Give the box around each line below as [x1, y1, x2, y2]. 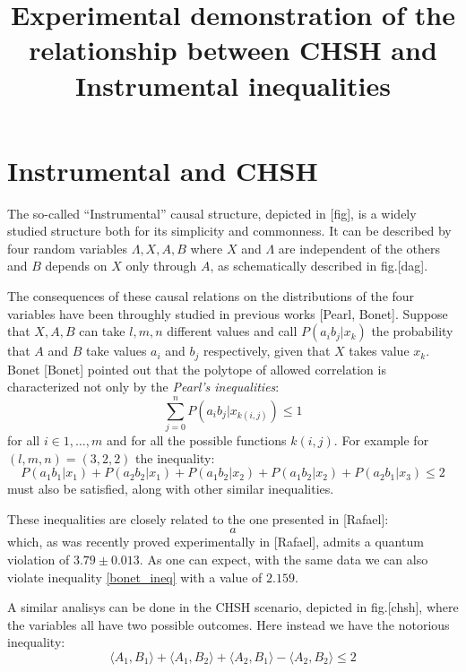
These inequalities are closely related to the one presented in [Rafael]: [7, 509, 389, 528]
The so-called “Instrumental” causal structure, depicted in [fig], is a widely [7, 203, 417, 222]
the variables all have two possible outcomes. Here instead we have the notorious [7, 615, 450, 633]
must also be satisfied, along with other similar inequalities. [7, 479, 334, 498]
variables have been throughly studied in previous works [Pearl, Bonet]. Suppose [7, 304, 448, 323]
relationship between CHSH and [29, 31, 437, 68]
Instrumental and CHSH [7, 151, 318, 188]
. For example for [333, 431, 429, 450]
